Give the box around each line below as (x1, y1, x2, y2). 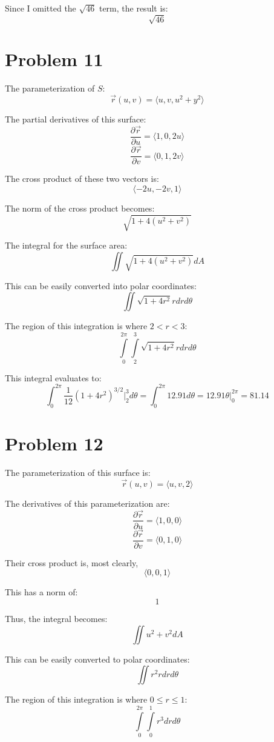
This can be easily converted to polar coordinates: (5, 652, 190, 665)
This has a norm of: (5, 586, 78, 598)
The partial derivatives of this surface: (5, 113, 146, 125)
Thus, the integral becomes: (5, 612, 108, 625)
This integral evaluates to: (5, 371, 102, 384)
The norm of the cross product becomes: (5, 201, 155, 214)
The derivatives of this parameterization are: (5, 496, 170, 509)
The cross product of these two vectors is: (5, 172, 159, 185)
